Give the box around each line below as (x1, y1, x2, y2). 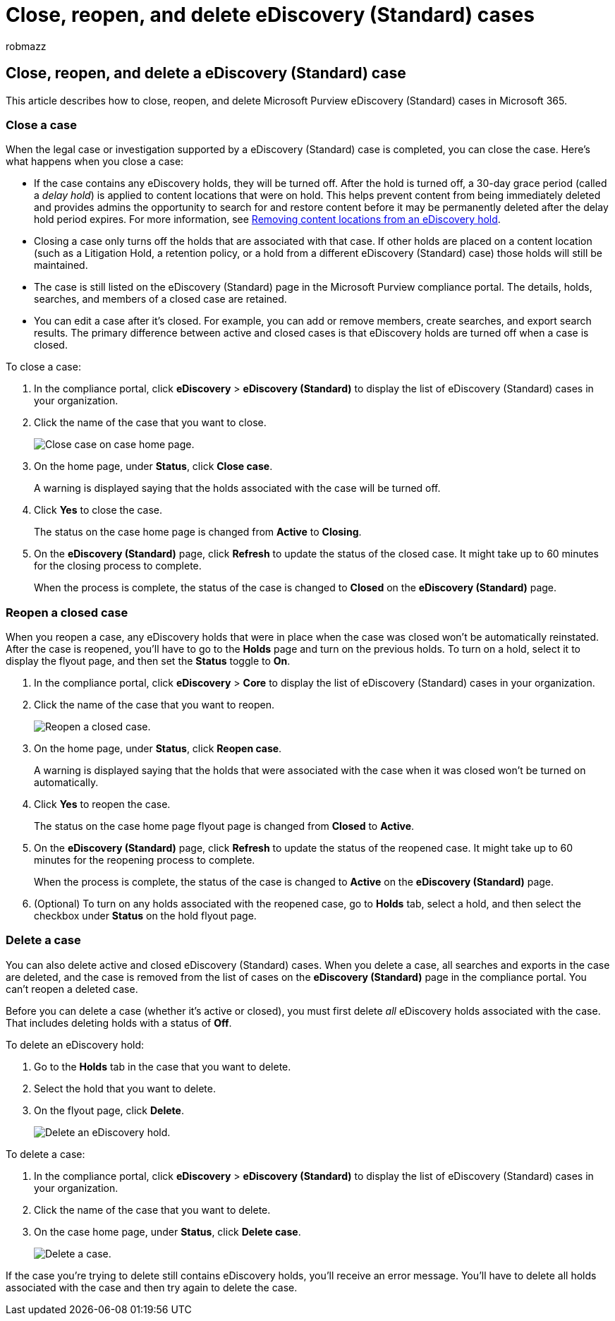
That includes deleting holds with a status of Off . (6, 1016, 232, 1029)
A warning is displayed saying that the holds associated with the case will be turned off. (34, 482, 441, 495)
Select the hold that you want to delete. (34, 1082, 216, 1094)
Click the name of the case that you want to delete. (34, 1203, 271, 1216)
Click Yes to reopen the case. (34, 798, 171, 811)
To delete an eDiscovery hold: (6, 1038, 145, 1051)
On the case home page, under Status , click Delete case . (34, 1225, 301, 1238)
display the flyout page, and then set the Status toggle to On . (6, 655, 291, 668)
